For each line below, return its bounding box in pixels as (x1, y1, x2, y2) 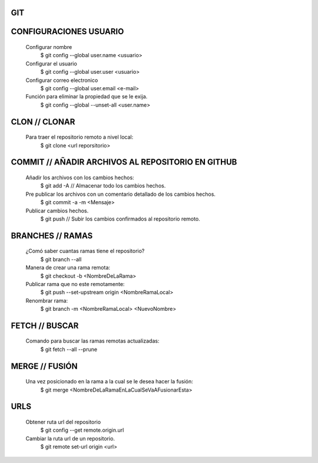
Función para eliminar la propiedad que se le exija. (25, 93, 148, 100)
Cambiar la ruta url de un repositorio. (25, 435, 115, 442)
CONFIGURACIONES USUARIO (11, 27, 124, 37)
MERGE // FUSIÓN (11, 361, 78, 371)
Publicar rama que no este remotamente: (25, 280, 125, 287)
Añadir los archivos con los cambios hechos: (25, 174, 135, 181)
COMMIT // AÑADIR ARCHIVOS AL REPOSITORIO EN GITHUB (11, 157, 237, 168)
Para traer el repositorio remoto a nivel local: (25, 133, 134, 141)
